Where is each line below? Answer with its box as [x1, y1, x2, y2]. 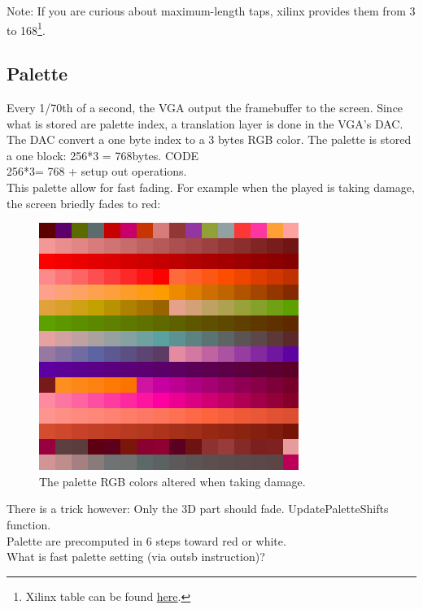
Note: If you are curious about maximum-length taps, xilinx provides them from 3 [7, 2, 416, 19]
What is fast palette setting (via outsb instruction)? [7, 548, 265, 565]
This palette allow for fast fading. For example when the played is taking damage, [7, 179, 415, 196]
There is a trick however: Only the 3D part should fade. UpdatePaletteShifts [7, 500, 389, 517]
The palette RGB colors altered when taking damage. [39, 472, 306, 489]
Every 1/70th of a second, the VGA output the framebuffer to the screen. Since [7, 99, 403, 116]
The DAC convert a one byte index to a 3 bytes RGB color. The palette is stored [7, 131, 412, 148]
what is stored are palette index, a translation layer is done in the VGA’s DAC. [7, 115, 403, 132]
